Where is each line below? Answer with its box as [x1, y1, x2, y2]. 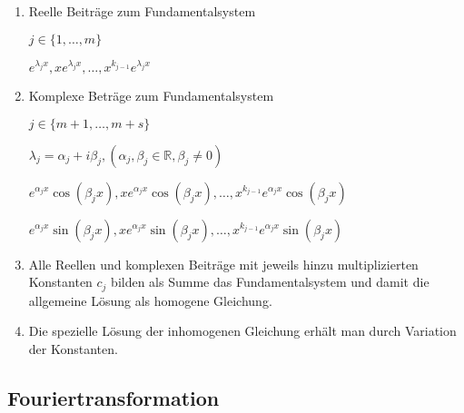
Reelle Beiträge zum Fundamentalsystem [28, 2, 256, 20]
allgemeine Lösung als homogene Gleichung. [28, 290, 272, 310]
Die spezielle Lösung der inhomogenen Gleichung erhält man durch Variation [28, 321, 457, 340]
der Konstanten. [28, 339, 118, 358]
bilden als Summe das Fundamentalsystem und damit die [111, 272, 429, 291]
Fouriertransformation [7, 383, 220, 411]
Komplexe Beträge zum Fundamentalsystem [28, 86, 274, 105]
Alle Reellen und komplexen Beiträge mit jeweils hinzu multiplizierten [28, 254, 419, 273]
